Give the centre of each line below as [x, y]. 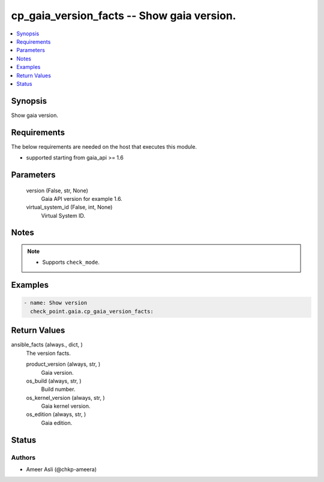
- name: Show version [55, 303]
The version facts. [49, 353]
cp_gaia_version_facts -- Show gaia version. [124, 16]
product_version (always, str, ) [63, 364]
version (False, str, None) [57, 190]
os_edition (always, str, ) [56, 414]
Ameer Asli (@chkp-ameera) [61, 469]
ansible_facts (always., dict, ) [47, 345]
